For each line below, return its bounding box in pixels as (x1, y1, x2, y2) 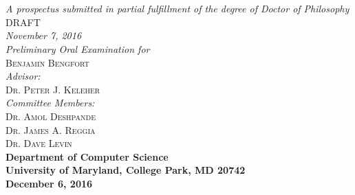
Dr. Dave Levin (6, 136, 72, 150)
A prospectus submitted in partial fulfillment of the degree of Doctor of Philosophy (6, 1, 349, 16)
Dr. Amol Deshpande (6, 108, 96, 123)
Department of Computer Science (6, 149, 169, 163)
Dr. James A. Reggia (6, 122, 96, 137)
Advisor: (6, 69, 41, 83)
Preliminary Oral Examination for (6, 41, 150, 56)
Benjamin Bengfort (6, 55, 89, 69)
